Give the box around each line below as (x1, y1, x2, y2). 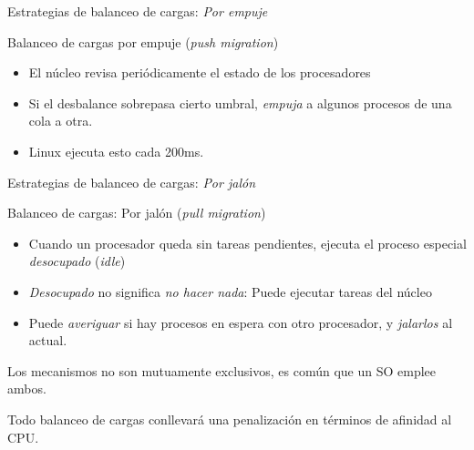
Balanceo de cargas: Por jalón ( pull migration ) (7, 203, 266, 222)
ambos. (7, 379, 46, 398)
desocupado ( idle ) (28, 251, 126, 271)
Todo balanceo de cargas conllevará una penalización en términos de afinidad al (7, 409, 452, 428)
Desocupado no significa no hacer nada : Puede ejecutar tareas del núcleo (28, 281, 432, 301)
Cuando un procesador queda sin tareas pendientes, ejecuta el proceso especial (28, 233, 467, 252)
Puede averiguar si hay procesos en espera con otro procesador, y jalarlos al (28, 312, 453, 332)
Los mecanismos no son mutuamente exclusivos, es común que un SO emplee (7, 361, 437, 380)
